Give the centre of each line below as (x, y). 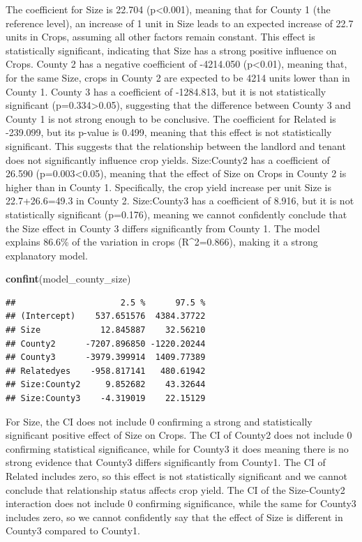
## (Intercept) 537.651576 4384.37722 (106, 316)
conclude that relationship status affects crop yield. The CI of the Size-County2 (175, 489)
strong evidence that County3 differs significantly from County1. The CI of (166, 462)
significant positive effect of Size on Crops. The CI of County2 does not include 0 (179, 435)
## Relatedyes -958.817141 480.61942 (106, 371)
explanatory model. (47, 255)
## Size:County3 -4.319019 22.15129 (106, 399)
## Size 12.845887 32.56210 (106, 330)
